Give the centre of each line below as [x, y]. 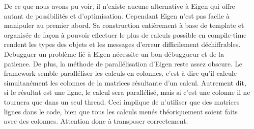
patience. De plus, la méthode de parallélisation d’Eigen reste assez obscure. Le [123, 63]
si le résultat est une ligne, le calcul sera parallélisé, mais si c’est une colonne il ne [127, 92]
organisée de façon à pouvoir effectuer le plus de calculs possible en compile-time [125, 34]
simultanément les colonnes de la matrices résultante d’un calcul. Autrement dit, [125, 82]
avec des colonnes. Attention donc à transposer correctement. [96, 121]
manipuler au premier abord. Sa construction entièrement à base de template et [124, 25]
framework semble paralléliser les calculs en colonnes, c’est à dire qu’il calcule [120, 73]
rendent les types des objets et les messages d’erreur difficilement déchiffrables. [122, 44]
